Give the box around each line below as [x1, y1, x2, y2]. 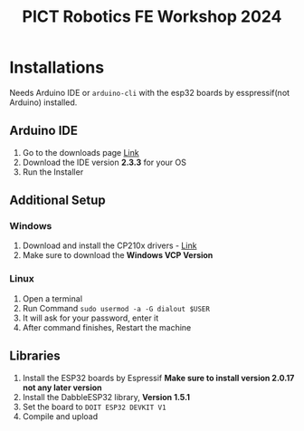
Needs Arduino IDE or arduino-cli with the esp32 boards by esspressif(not [9, 87, 290, 98]
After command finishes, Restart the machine [22, 321, 192, 332]
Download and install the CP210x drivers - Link [22, 240, 197, 251]
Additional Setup [9, 193, 106, 208]
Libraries [9, 349, 61, 364]
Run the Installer [22, 166, 84, 177]
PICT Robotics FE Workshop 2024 [22, 6, 282, 27]
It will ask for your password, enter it [22, 312, 159, 323]
